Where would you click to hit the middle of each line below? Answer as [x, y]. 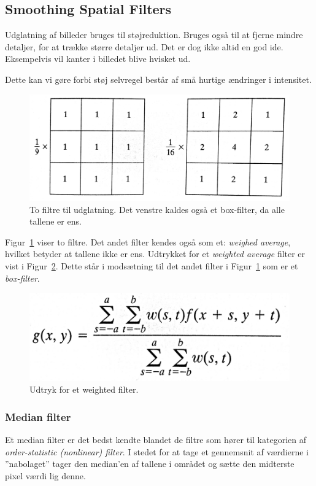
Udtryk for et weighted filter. [84, 389]
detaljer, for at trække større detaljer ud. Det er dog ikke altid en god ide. [144, 46]
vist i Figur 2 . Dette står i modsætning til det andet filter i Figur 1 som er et [152, 266]
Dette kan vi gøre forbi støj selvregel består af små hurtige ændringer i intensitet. [158, 79]
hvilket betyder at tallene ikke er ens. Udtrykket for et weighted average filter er [155, 254]
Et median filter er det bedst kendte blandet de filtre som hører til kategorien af [156, 440]
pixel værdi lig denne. [45, 475]
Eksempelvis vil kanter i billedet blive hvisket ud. [98, 59]
